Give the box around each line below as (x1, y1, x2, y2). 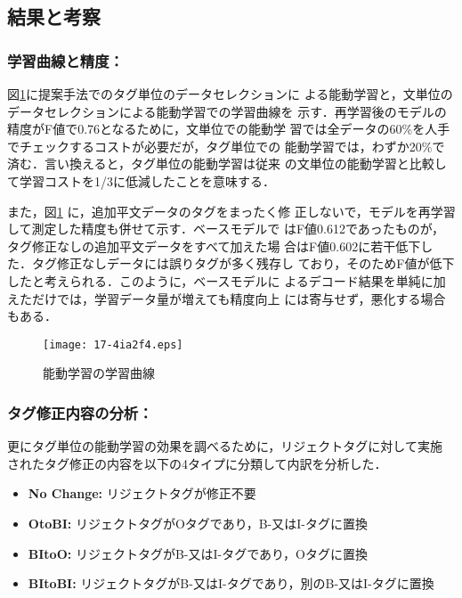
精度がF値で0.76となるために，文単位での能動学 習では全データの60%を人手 (7, 119, 450, 138)
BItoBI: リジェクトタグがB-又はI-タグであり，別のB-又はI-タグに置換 (28, 574, 434, 593)
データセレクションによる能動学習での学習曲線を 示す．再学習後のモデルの (7, 102, 447, 120)
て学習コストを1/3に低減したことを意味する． (7, 171, 275, 190)
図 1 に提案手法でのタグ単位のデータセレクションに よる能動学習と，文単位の (7, 85, 453, 102)
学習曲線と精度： (7, 49, 124, 71)
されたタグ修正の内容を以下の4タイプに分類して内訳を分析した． (7, 454, 387, 472)
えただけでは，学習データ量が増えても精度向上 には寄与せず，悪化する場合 (7, 289, 446, 307)
